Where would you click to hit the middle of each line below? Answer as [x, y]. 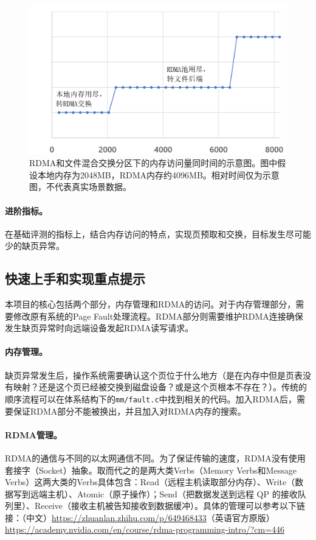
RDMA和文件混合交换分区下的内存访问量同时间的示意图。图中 [153, 163]
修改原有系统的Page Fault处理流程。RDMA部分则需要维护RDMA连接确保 [158, 316]
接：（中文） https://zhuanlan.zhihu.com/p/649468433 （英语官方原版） [140, 517]
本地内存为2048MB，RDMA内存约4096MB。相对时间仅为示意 [158, 174]
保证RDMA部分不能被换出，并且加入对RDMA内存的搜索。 [129, 411]
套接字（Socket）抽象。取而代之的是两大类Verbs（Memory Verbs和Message [151, 470]
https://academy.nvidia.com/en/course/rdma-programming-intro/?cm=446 [145, 529]
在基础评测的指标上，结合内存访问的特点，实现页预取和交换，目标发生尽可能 [158, 233]
